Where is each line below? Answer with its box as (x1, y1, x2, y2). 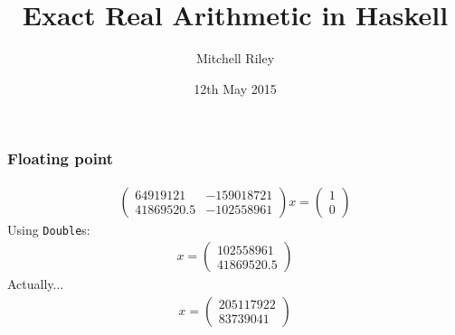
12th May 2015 (194, 79, 277, 98)
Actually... (7, 275, 64, 293)
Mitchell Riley (195, 49, 275, 68)
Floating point (7, 147, 114, 170)
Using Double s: (7, 219, 90, 238)
